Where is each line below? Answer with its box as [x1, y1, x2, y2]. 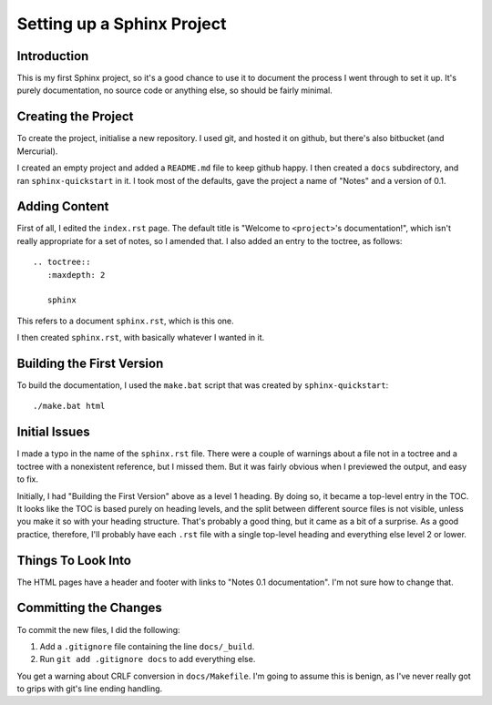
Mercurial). [16, 146, 58, 157]
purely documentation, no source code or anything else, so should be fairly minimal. [16, 85, 333, 96]
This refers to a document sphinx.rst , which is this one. [16, 315, 234, 326]
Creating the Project [16, 109, 134, 125]
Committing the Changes [16, 600, 163, 616]
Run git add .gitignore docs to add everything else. [39, 654, 256, 665]
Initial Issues [16, 424, 90, 440]
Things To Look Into [16, 552, 132, 568]
